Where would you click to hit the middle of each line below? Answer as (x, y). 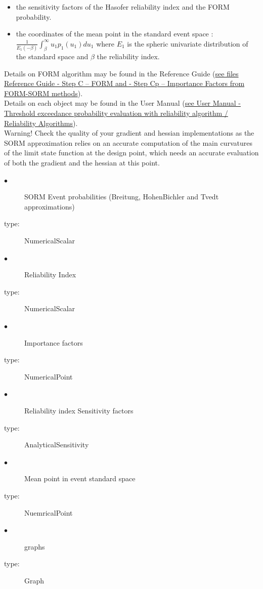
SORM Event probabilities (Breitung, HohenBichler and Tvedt (122, 197)
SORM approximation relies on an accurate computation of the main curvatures (128, 142)
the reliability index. (128, 56)
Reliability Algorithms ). (41, 123)
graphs (35, 546)
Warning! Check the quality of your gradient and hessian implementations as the (129, 133)
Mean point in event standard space (80, 478)
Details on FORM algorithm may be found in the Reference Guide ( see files (121, 73)
